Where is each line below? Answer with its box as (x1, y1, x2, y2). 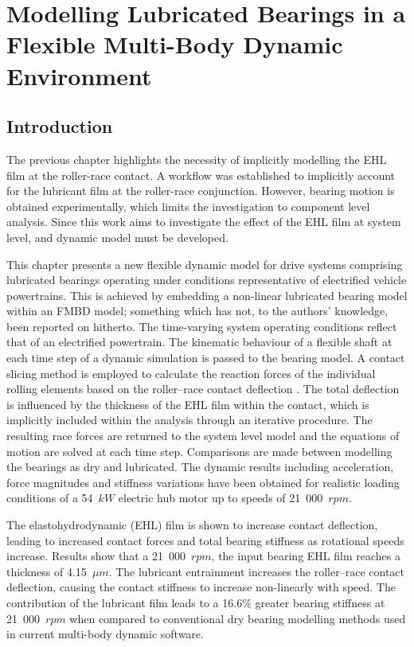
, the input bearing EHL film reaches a (211, 548, 400, 564)
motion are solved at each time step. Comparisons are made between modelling (6, 442, 393, 459)
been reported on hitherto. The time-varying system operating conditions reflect (6, 318, 397, 334)
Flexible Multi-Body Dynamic (6, 28, 343, 60)
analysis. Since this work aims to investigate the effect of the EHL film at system (6, 213, 401, 230)
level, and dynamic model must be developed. (6, 228, 228, 245)
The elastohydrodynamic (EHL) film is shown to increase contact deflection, (6, 516, 378, 533)
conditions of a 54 (6, 489, 93, 506)
